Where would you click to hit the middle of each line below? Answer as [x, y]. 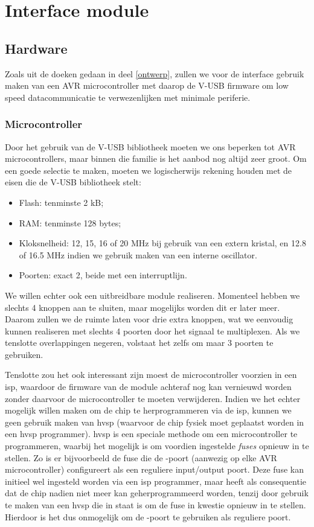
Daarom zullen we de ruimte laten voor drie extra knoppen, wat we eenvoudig [149, 319]
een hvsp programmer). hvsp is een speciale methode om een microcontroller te [151, 434]
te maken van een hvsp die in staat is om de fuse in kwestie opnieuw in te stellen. [155, 505]
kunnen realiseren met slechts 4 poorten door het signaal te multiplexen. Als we [152, 331]
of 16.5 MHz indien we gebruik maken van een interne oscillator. [138, 254]
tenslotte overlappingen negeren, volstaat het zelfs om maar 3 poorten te [139, 343]
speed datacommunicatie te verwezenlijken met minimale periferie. [128, 97]
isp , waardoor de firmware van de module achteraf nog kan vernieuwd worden [148, 387]
